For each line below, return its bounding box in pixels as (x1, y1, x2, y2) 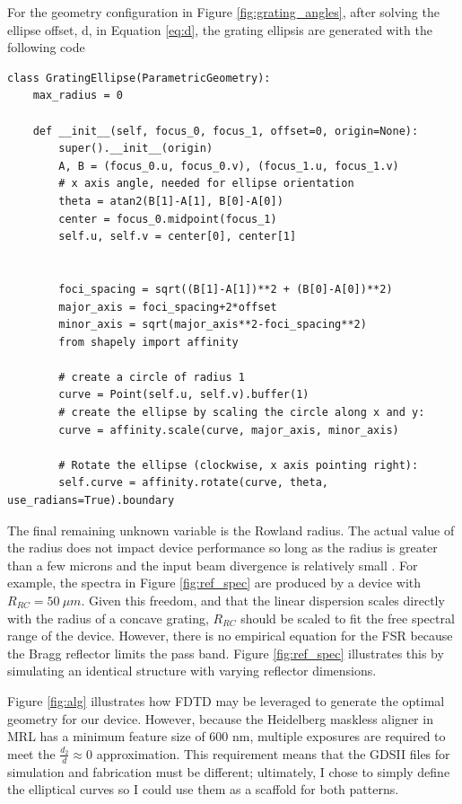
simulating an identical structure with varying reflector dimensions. (7, 661, 377, 680)
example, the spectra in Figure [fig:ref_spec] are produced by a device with (7, 573, 422, 592)
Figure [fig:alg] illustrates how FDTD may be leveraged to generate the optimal (7, 691, 445, 710)
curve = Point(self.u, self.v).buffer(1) (58, 388, 309, 402)
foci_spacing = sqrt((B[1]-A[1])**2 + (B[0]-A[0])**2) (58, 282, 393, 296)
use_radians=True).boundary (7, 494, 175, 508)
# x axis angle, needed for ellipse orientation (58, 177, 354, 190)
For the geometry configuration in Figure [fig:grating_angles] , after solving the (7, 3, 440, 21)
